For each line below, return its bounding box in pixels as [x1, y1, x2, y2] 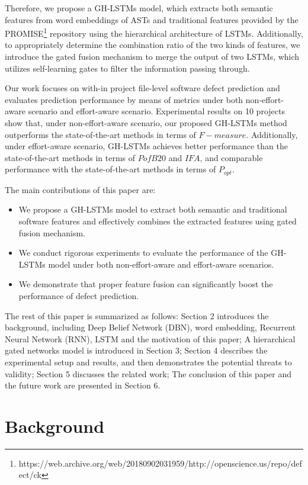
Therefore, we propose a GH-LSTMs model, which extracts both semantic [5, 2, 273, 14]
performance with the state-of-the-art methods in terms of [5, 163, 216, 175]
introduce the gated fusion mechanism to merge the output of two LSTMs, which [5, 50, 300, 63]
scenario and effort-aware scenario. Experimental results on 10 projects [28, 105, 285, 117]
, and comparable [200, 151, 263, 163]
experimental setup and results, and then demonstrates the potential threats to [5, 355, 292, 368]
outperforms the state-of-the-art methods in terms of [5, 128, 196, 140]
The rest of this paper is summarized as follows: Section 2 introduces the [5, 309, 269, 322]
